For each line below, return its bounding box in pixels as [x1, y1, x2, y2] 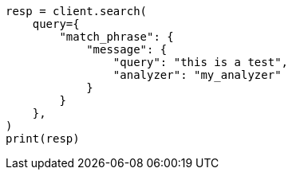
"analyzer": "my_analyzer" [112, 68, 282, 81]
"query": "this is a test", [112, 56, 289, 68]
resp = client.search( [6, 5, 148, 18]
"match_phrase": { [59, 30, 174, 43]
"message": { [86, 43, 168, 56]
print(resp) [6, 132, 80, 145]
